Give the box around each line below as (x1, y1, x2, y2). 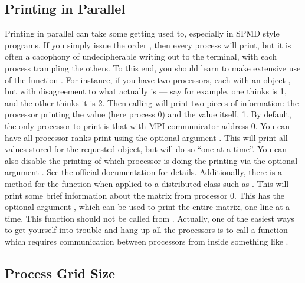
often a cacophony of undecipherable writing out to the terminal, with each (5, 50, 277, 62)
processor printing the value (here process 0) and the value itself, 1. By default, (5, 108, 291, 120)
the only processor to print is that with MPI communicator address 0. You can (5, 119, 290, 131)
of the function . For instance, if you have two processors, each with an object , (5, 73, 291, 85)
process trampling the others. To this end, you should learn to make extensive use (5, 61, 301, 74)
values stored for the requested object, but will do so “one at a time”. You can (5, 143, 287, 155)
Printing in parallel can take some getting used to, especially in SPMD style (5, 27, 280, 40)
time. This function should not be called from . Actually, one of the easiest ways (5, 212, 294, 224)
